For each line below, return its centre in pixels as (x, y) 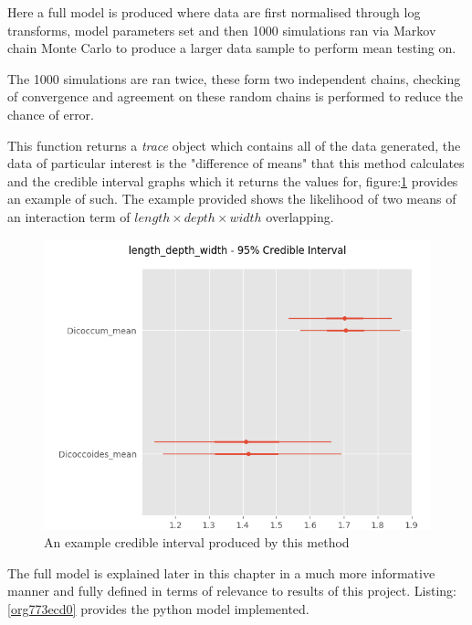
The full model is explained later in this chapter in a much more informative (221, 572)
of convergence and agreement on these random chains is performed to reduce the (235, 96)
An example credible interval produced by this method (197, 542)
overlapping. (300, 216)
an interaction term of (69, 216)
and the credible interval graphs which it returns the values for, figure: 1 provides (233, 180)
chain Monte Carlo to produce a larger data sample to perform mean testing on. (232, 48)
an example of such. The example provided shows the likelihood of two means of (232, 199)
